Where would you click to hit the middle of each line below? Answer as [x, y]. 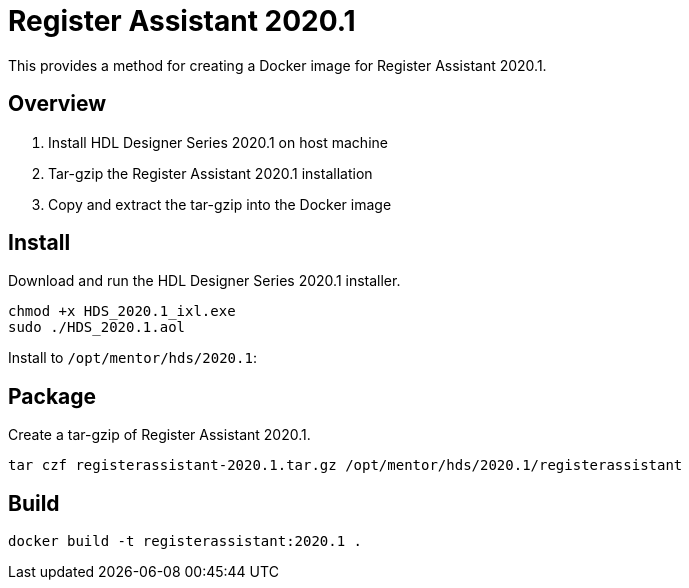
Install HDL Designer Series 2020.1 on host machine [218, 142]
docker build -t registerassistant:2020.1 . [185, 541]
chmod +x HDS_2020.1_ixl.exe [122, 311]
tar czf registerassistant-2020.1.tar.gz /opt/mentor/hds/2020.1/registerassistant [345, 465]
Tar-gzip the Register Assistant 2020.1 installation [210, 173]
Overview [57, 104]
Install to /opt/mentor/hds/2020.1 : [132, 358]
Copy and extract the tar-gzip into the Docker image [220, 204]
